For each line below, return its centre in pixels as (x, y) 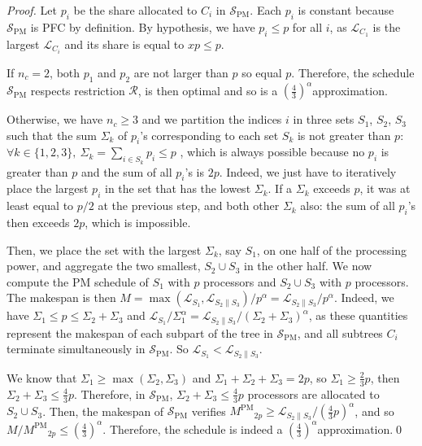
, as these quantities (358, 315)
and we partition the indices (212, 119)
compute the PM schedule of (78, 281)
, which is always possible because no (272, 152)
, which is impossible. (138, 223)
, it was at (385, 188)
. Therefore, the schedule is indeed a (193, 429)
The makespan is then (61, 297)
